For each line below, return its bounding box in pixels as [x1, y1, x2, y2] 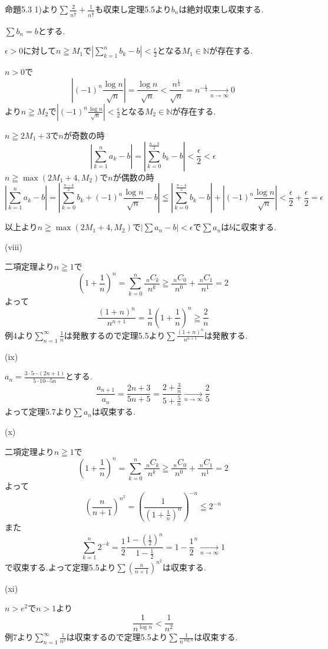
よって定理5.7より [5, 405, 72, 418]
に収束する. [233, 221, 277, 233]
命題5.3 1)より [5, 3, 58, 15]
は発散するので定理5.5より [64, 329, 165, 341]
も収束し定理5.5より [95, 3, 171, 15]
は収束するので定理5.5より [66, 631, 168, 643]
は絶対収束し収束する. [178, 3, 264, 15]
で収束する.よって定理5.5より [5, 560, 116, 573]
